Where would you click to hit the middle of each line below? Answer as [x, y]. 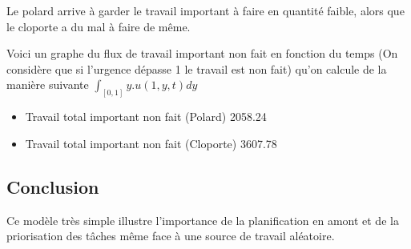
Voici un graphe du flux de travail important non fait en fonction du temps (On [202, 53]
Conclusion [53, 186]
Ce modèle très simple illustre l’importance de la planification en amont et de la [203, 220]
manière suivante [48, 84]
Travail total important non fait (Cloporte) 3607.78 [151, 143]
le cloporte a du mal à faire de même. [99, 26]
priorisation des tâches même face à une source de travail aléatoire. [171, 236]
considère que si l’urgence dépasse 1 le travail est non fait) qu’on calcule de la [197, 68]
